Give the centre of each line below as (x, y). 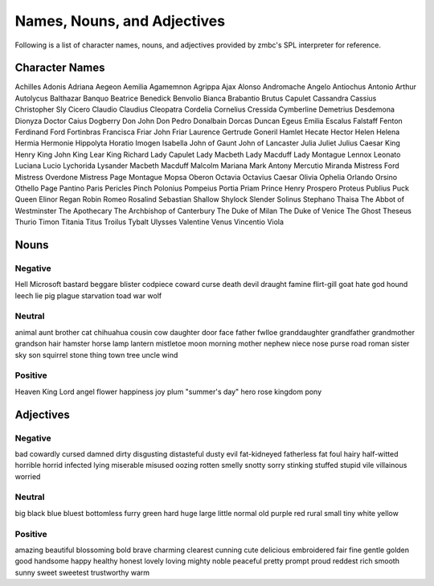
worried (28, 476)
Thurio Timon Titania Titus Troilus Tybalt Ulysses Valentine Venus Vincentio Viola (149, 222)
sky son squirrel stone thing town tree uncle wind (96, 354)
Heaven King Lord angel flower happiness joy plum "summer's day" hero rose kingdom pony (168, 391)
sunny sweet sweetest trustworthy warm (82, 572)
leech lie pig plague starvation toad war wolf (88, 295)
